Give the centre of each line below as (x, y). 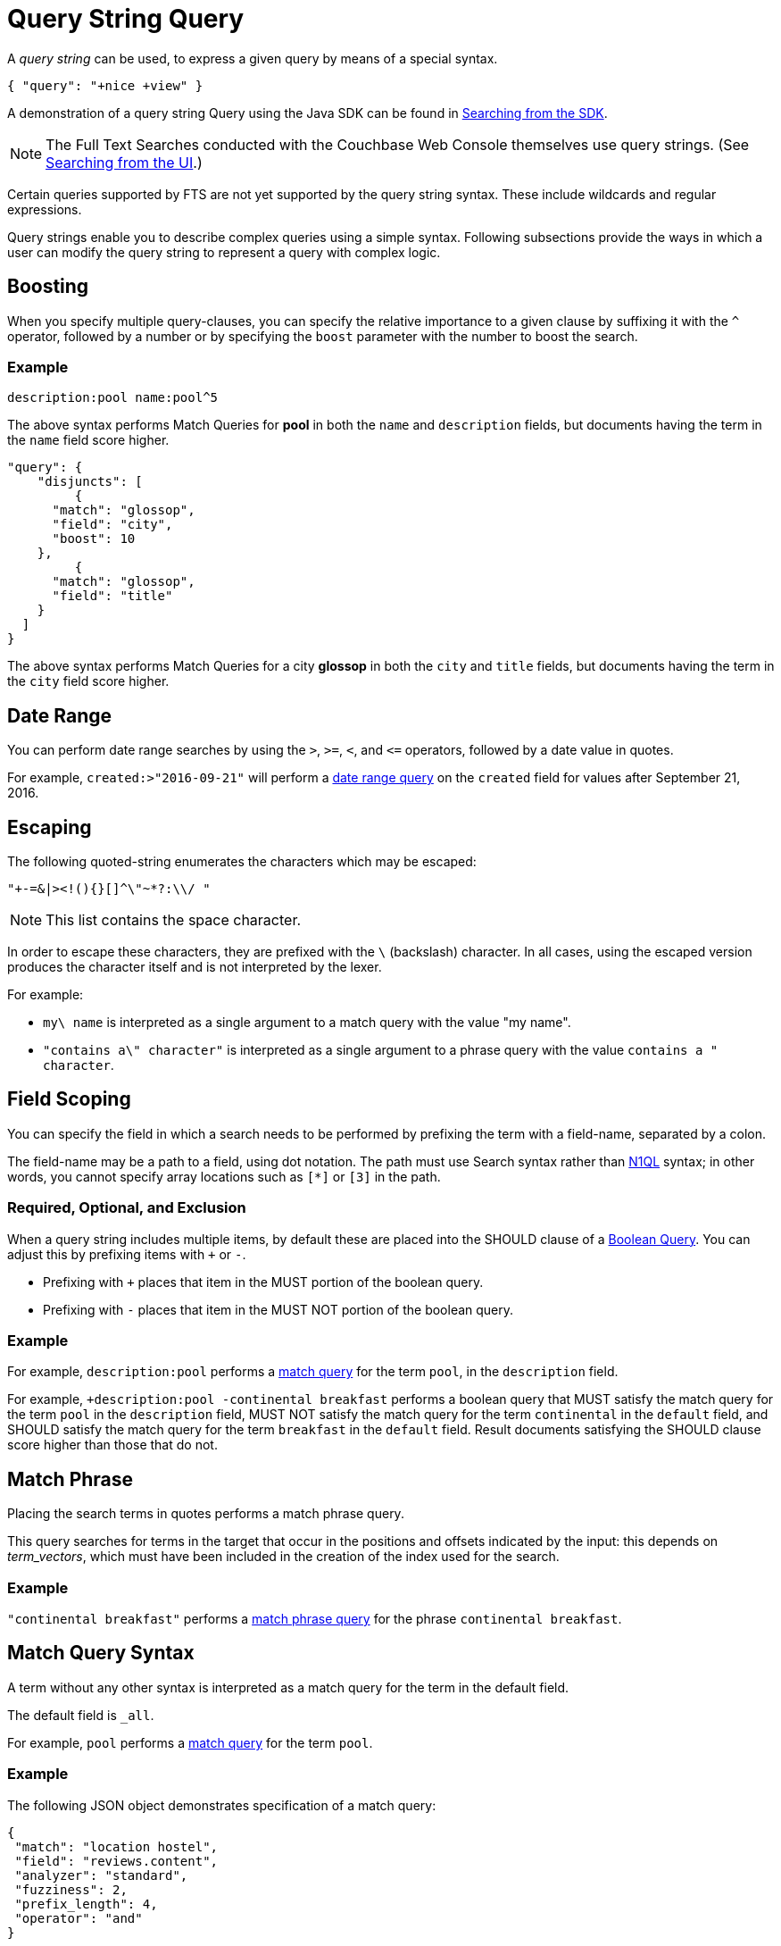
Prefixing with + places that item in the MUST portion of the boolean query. (263, 1282)
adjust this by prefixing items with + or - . (127, 1254)
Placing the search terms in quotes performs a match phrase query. (206, 1514)
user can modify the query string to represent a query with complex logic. (224, 252)
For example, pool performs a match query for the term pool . (190, 1742)
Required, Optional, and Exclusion (127, 1208)
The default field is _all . (81, 1715)
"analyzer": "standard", (101, 1875)
